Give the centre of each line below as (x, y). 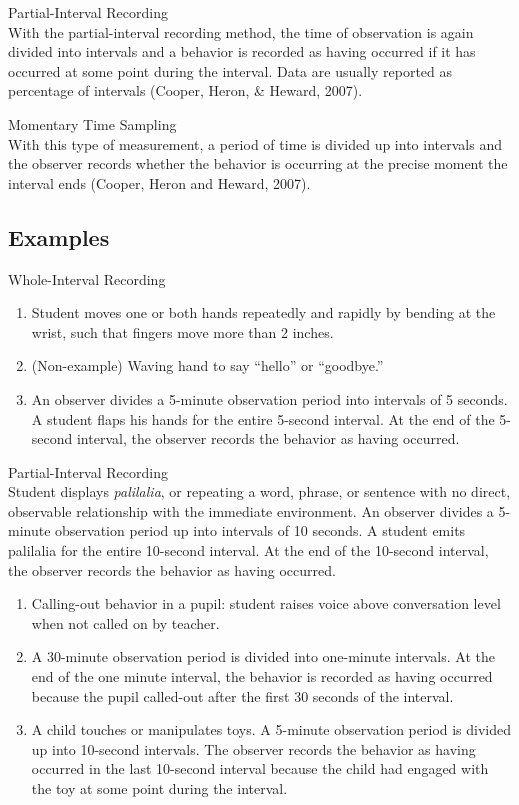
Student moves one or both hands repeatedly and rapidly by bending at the (263, 312)
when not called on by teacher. (125, 622)
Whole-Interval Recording (87, 278)
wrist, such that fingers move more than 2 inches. (182, 331)
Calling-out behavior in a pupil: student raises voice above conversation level (266, 603)
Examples (59, 236)
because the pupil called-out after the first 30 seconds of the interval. (242, 695)
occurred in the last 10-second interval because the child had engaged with (260, 768)
